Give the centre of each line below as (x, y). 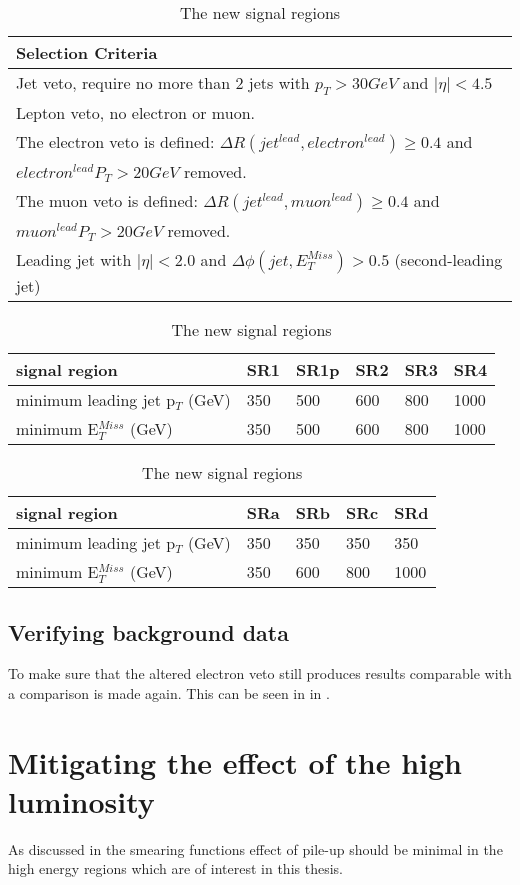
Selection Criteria (87, 52)
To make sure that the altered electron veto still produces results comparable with (260, 673)
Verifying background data (148, 631)
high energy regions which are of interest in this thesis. (175, 868)
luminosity (81, 800)
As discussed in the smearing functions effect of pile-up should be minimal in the (255, 848)
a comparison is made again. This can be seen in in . (169, 692)
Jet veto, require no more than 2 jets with (163, 82)
